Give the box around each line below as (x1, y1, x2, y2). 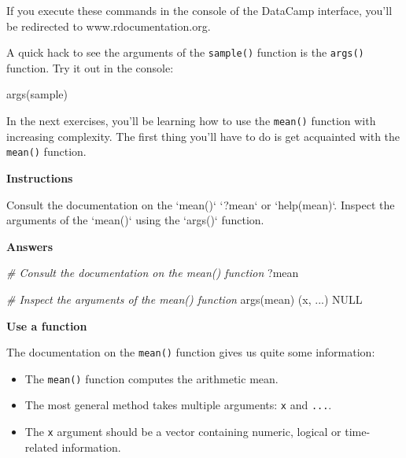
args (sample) (6, 86, 68, 102)
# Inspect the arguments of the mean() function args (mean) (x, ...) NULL (6, 290, 363, 307)
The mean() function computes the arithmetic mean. (24, 370, 279, 386)
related (24, 438, 58, 455)
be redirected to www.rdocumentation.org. (6, 17, 211, 34)
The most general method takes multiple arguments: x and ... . (24, 397, 332, 413)
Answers (6, 238, 54, 254)
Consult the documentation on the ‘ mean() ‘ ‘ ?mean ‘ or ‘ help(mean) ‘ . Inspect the (6, 196, 395, 212)
